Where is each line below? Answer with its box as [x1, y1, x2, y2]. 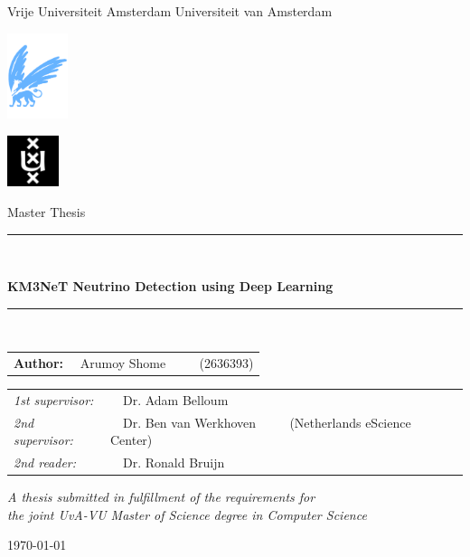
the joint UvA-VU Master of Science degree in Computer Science [7, 505, 367, 524]
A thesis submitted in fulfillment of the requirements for [7, 487, 315, 506]
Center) [109, 430, 153, 449]
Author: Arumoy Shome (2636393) [14, 354, 254, 373]
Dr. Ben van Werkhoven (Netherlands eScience [122, 412, 411, 431]
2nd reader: [14, 453, 77, 472]
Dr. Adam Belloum [122, 390, 229, 409]
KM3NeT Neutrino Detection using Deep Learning [7, 277, 334, 296]
